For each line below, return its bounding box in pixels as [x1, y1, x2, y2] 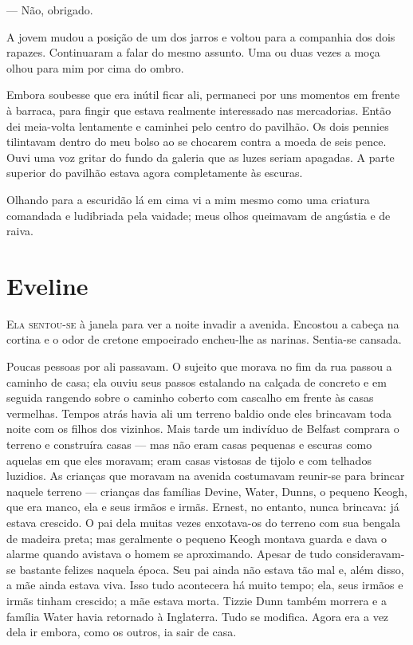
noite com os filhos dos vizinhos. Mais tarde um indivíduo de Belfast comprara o [6, 420, 399, 437]
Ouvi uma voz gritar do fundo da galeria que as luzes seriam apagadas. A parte [6, 148, 395, 165]
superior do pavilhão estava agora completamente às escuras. [6, 164, 303, 181]
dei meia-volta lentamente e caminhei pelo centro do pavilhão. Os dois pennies [6, 117, 389, 134]
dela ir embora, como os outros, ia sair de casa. [6, 623, 237, 640]
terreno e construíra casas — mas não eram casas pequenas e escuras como [6, 436, 372, 452]
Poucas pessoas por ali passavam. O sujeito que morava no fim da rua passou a [6, 358, 392, 375]
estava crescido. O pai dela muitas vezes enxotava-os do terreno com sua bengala [6, 513, 400, 530]
